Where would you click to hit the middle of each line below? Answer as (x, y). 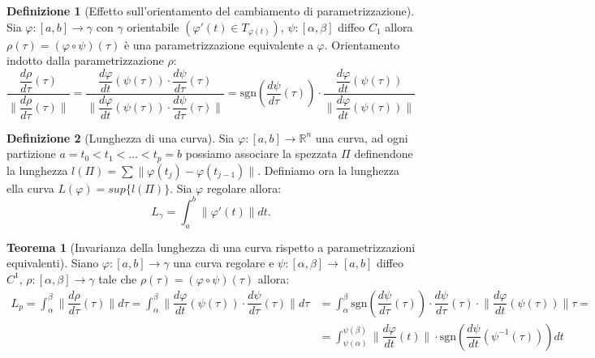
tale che (118, 278)
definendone (384, 153)
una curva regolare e (224, 263)
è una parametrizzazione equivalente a (218, 44)
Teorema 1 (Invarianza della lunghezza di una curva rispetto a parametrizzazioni (211, 247)
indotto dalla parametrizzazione (85, 60)
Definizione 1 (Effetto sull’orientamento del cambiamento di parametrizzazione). (211, 11)
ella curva (30, 188)
